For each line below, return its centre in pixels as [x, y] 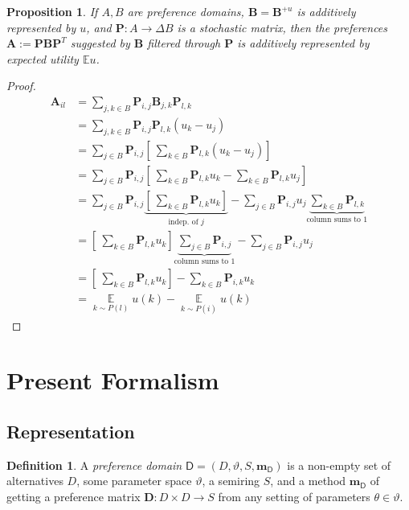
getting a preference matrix [74, 497]
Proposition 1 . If [52, 11]
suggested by [100, 43]
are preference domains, [186, 11]
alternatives [35, 481]
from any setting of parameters [294, 497]
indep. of [183, 222]
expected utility [43, 58]
